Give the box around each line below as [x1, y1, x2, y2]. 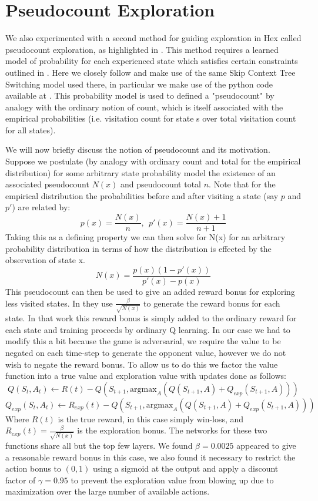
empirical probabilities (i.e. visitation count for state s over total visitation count [5, 112, 296, 125]
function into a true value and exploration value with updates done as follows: [5, 369, 286, 382]
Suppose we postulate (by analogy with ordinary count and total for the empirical [5, 155, 301, 167]
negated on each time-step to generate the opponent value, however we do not [5, 347, 286, 359]
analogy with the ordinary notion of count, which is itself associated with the [5, 100, 283, 113]
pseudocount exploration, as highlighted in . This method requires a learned [5, 43, 279, 55]
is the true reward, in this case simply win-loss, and [58, 412, 244, 425]
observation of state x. [5, 254, 85, 266]
